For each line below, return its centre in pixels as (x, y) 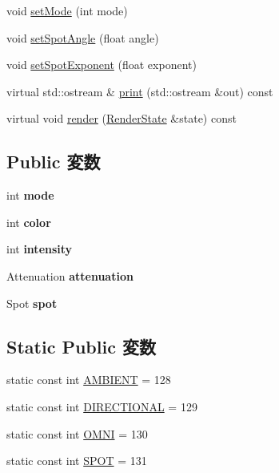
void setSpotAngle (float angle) (83, 37)
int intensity (40, 249)
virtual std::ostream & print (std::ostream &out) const (140, 91)
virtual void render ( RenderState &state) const (122, 118)
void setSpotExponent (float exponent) (102, 65)
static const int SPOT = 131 (77, 461)
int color (29, 222)
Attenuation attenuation (70, 275)
